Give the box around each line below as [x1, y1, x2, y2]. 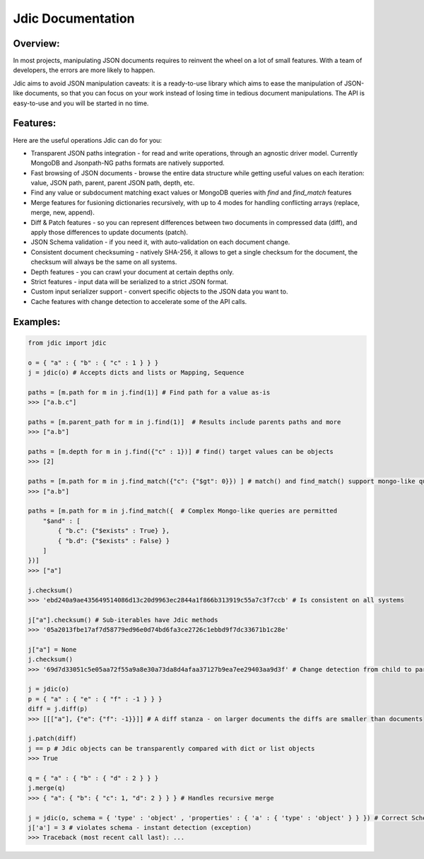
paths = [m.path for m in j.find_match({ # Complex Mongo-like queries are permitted [28, 507, 338, 515]
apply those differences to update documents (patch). [30, 228, 189, 237]
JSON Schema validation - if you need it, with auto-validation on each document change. [30, 238, 290, 247]
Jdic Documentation [13, 11, 135, 26]
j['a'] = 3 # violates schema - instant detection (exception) [28, 824, 252, 831]
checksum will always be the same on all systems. [30, 258, 177, 267]
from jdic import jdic [28, 339, 107, 346]
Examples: [13, 315, 61, 328]
